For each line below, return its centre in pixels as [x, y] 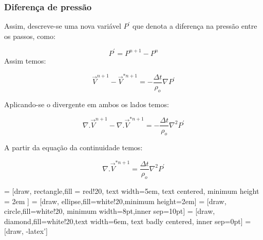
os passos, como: [30, 36]
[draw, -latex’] [26, 231]
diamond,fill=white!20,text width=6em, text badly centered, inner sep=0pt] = [128, 221]
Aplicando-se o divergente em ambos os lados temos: [87, 104]
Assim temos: [25, 60]
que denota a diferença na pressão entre [195, 26]
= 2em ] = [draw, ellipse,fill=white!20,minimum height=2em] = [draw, [115, 201]
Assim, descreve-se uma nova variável [63, 26]
